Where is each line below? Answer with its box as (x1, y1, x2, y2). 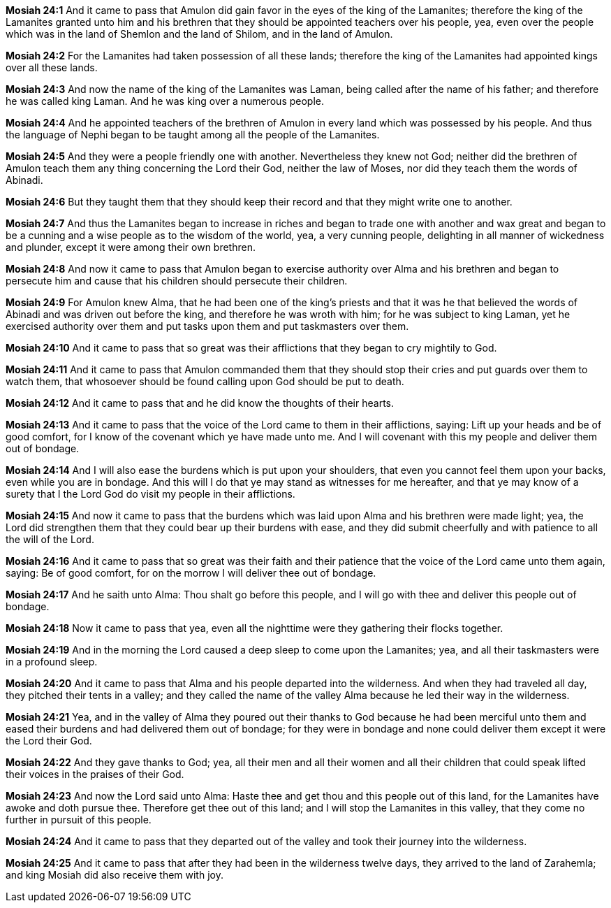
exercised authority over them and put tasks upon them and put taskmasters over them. (6, 320, 409, 332)
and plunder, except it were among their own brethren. (6, 241, 256, 253)
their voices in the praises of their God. (6, 768, 184, 780)
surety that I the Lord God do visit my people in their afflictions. (6, 488, 295, 500)
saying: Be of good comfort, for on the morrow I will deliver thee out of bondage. (6, 567, 376, 579)
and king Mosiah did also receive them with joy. (6, 869, 223, 881)
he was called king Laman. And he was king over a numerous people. (6, 95, 325, 107)
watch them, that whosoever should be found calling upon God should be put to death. (6, 375, 404, 387)
